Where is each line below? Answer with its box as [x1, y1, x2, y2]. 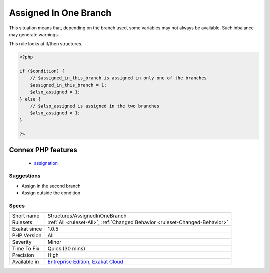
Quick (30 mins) [47, 245, 86, 252]
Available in [12, 258, 39, 265]
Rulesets [12, 219, 32, 226]
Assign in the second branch [21, 183, 81, 189]
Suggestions [9, 172, 41, 179]
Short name [12, 212, 40, 219]
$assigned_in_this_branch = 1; [30, 82, 107, 88]
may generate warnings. [9, 31, 59, 37]
